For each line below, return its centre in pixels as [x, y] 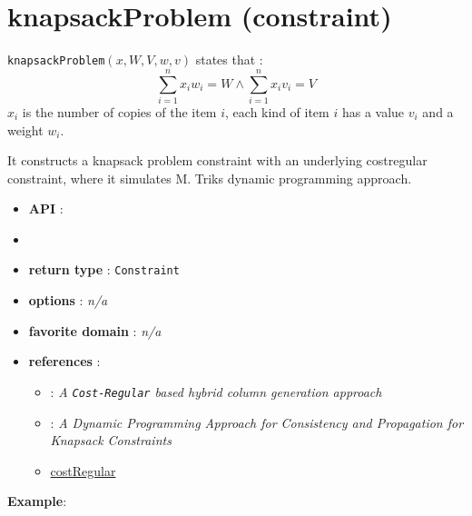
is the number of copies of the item [119, 111]
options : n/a [68, 300]
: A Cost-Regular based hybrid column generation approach [216, 391]
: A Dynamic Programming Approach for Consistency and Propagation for [257, 422]
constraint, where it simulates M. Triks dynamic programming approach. [210, 178]
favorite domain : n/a [95, 330]
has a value [373, 111]
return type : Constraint [104, 269]
